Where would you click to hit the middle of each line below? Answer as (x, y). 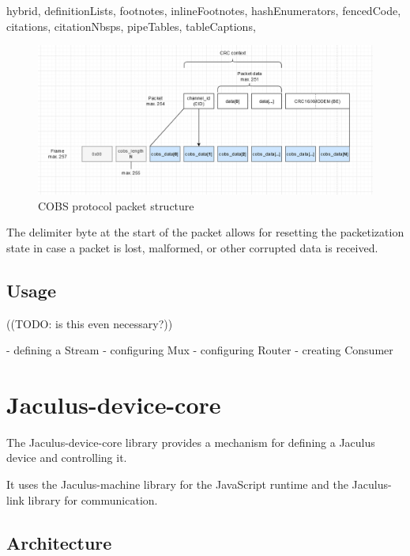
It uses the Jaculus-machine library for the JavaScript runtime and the (177, 484)
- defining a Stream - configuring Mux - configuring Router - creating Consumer (200, 350)
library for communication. (93, 499)
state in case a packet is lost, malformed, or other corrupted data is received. (192, 247)
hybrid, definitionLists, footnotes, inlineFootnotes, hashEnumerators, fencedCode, (204, 10)
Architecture (59, 542)
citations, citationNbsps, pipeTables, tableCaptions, (131, 26)
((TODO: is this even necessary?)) (90, 323)
